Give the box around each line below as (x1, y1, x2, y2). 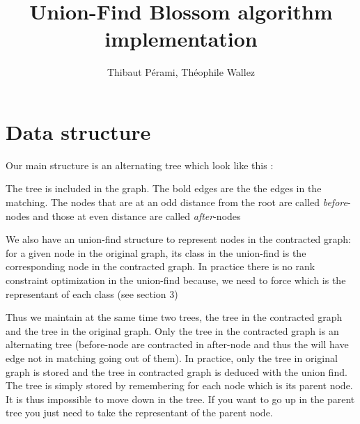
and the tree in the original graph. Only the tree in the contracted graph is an (6, 323, 339, 338)
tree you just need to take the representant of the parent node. (6, 405, 273, 420)
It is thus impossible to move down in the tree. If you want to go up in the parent (6, 391, 355, 406)
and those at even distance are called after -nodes (33, 208, 241, 223)
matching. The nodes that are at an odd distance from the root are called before (6, 195, 347, 210)
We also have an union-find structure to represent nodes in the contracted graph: (6, 232, 352, 246)
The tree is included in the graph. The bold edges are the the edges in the (6, 181, 322, 196)
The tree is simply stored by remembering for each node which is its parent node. (6, 378, 353, 393)
